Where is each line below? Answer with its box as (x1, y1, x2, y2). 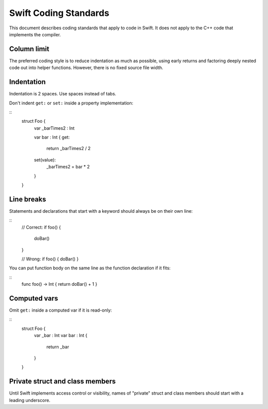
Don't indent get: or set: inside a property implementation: (9, 100, 134, 106)
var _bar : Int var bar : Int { (34, 332, 88, 338)
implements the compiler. (9, 31, 61, 37)
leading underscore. (9, 397, 51, 403)
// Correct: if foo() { (21, 224, 62, 230)
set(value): (34, 157, 56, 163)
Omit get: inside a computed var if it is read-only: (9, 307, 112, 313)
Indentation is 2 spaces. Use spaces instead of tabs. (9, 91, 117, 97)
